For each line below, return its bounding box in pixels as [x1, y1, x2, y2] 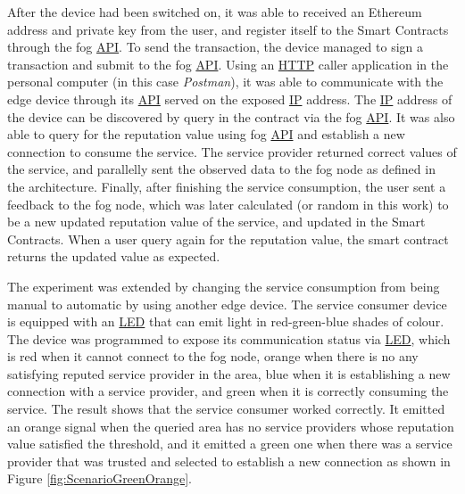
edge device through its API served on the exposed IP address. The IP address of [7, 89, 453, 108]
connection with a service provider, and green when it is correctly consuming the [7, 382, 449, 400]
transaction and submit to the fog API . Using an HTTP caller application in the [7, 54, 449, 73]
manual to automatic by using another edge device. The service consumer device [7, 294, 447, 313]
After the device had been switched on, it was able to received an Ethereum [7, 3, 422, 21]
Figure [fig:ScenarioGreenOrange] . [7, 469, 193, 488]
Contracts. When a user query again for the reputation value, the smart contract [7, 229, 449, 248]
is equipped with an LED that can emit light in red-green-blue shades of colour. [7, 312, 444, 331]
